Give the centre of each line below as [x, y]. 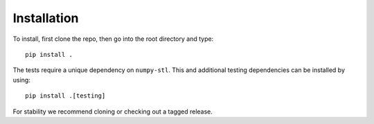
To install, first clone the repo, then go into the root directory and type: [113, 39]
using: [21, 80]
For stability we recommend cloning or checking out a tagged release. [113, 112]
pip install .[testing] [65, 96]
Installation [46, 18]
